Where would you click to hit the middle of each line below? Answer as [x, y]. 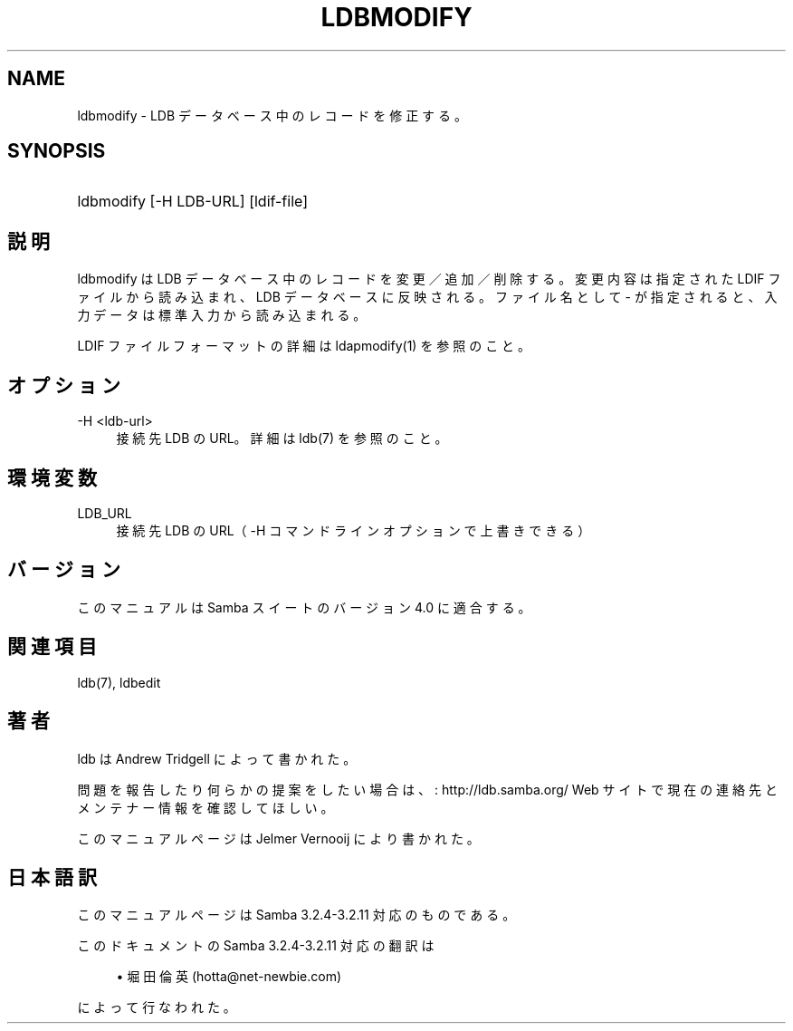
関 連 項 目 [52, 647]
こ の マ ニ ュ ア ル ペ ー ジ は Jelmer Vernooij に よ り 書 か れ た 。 [278, 838]
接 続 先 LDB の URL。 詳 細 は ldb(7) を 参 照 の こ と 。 [282, 438]
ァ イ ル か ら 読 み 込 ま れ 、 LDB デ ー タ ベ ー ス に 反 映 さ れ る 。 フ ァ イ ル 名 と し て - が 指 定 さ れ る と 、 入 [427, 297]
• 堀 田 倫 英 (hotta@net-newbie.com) [229, 977]
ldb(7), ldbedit [119, 682]
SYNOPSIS [57, 151]
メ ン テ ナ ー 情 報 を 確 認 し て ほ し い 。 [205, 807]
